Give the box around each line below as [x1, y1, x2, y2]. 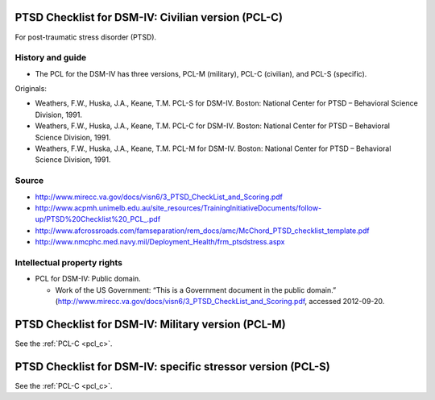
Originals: [14, 84, 48, 94]
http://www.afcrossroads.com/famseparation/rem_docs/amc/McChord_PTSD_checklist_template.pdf [35, 226, 370, 235]
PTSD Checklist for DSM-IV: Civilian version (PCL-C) [14, 10, 284, 24]
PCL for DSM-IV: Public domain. [35, 274, 141, 284]
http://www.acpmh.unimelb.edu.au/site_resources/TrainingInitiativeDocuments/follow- [35, 202, 322, 213]
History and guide [14, 52, 87, 64]
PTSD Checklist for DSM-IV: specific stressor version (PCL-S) [14, 360, 330, 373]
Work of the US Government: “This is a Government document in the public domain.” [55, 285, 337, 294]
